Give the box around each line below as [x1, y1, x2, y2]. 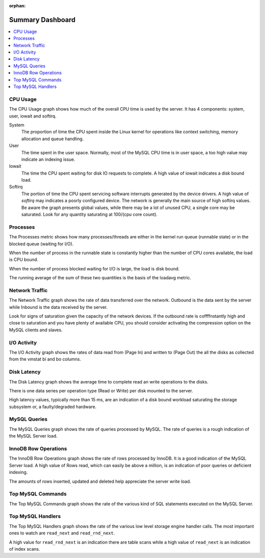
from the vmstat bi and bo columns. [9, 356, 81, 362]
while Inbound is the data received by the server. [9, 304, 108, 310]
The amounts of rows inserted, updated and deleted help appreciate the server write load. [9, 478, 191, 484]
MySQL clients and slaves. [9, 327, 63, 333]
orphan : [9, 3, 26, 8]
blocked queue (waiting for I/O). [9, 241, 74, 247]
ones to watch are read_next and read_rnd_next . [9, 530, 115, 536]
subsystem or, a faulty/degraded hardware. [9, 404, 97, 410]
